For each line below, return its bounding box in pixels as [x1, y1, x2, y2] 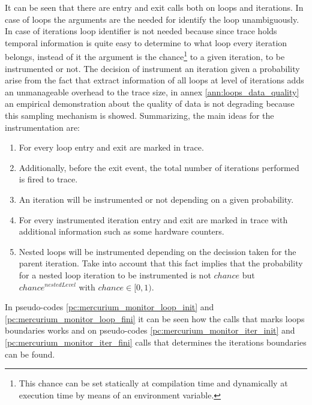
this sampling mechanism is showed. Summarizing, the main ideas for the [5, 109, 274, 121]
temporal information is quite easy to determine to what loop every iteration [5, 36, 287, 49]
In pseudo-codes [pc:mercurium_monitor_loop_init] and [5, 301, 214, 313]
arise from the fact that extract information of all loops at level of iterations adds [5, 74, 304, 86]
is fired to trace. [19, 173, 78, 185]
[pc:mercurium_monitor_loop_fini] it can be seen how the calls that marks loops [5, 312, 305, 325]
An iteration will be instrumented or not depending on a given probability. [19, 193, 294, 205]
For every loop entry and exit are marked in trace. [19, 141, 204, 154]
